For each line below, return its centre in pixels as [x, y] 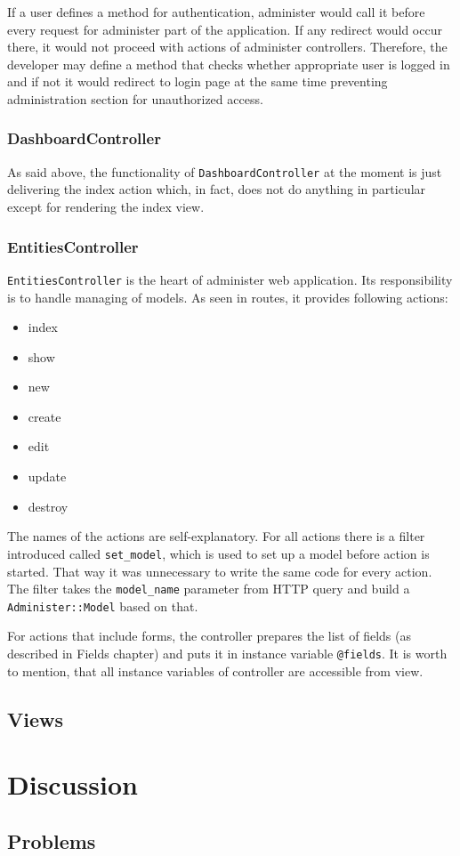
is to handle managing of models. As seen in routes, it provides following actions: [228, 297]
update [47, 476]
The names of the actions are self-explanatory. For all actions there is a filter [216, 536]
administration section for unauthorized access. [135, 98]
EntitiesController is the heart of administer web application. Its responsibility [230, 279]
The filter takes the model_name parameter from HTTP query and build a [209, 589]
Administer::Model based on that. [103, 606]
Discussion [73, 784]
